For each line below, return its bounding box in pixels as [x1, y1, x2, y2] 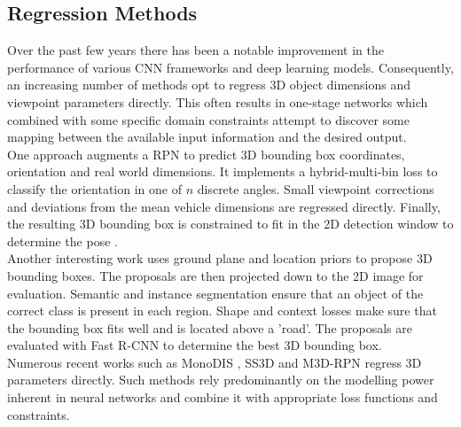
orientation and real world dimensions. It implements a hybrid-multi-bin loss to [7, 162, 438, 181]
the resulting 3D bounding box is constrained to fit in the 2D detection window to [7, 214, 454, 233]
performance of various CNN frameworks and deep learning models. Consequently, [7, 58, 454, 76]
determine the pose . [7, 231, 118, 250]
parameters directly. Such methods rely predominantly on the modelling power [7, 370, 434, 389]
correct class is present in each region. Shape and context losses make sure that [7, 301, 437, 320]
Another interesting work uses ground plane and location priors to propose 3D [7, 249, 433, 268]
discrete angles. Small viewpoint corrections [197, 179, 434, 198]
